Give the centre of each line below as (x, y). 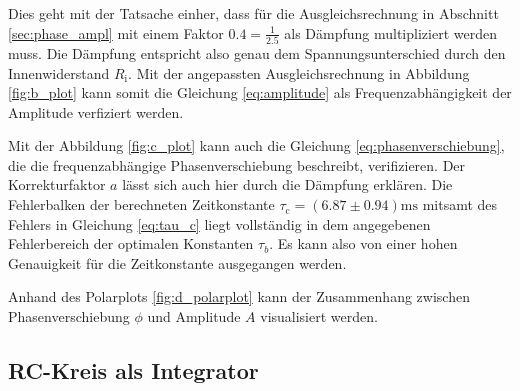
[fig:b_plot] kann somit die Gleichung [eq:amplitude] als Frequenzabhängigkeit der (260, 92)
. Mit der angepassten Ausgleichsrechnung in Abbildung (299, 72)
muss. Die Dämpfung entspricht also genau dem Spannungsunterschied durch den (257, 52)
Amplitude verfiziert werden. (96, 111)
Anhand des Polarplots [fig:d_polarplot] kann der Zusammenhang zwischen (239, 296)
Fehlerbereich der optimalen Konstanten (131, 243)
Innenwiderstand (59, 72)
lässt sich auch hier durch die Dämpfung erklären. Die (287, 184)
